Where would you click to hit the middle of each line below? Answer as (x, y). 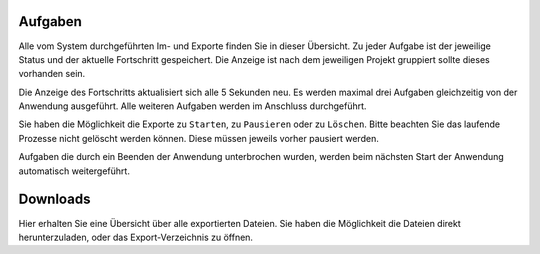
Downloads (54, 199)
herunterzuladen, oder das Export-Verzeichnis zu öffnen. (136, 237)
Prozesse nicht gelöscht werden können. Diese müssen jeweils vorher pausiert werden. (198, 138)
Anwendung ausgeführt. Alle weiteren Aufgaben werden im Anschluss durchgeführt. (192, 106)
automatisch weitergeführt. (74, 171)
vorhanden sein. (52, 74)
